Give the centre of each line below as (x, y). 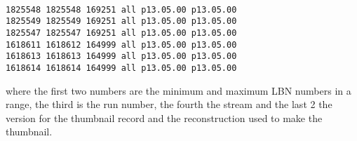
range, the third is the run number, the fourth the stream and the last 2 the (169, 104)
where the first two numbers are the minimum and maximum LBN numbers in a (178, 90)
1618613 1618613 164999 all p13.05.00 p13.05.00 (121, 56)
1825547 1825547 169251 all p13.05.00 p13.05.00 (121, 33)
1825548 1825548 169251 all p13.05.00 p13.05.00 (121, 9)
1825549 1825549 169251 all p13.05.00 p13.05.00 (121, 21)
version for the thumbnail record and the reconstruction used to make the (164, 117)
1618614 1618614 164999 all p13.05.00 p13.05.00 (121, 68)
